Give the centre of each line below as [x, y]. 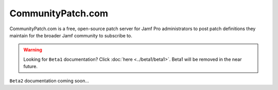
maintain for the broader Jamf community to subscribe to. [71, 35]
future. [31, 66]
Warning [33, 50]
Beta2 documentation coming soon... [49, 81]
